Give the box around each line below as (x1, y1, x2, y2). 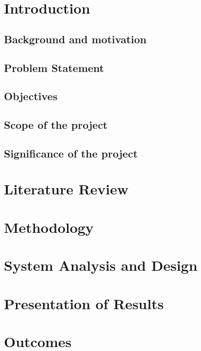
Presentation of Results (4, 293, 164, 313)
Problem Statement (4, 60, 104, 75)
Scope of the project (4, 117, 108, 132)
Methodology (4, 217, 94, 237)
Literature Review (4, 179, 129, 199)
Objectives (4, 88, 58, 104)
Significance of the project (4, 145, 138, 160)
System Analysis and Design (4, 255, 198, 275)
